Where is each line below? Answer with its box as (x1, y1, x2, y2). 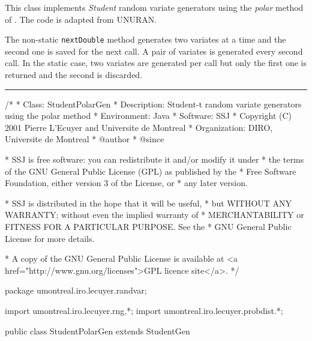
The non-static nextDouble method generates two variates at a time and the (5, 33, 286, 46)
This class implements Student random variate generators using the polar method (5, 1, 304, 13)
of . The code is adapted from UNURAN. (5, 13, 157, 25)
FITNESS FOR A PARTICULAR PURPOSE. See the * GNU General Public (5, 220, 292, 232)
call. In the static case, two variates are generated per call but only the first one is (5, 56, 307, 69)
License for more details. (5, 232, 95, 244)
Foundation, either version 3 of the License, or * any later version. (5, 177, 248, 189)
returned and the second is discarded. (5, 68, 143, 81)
